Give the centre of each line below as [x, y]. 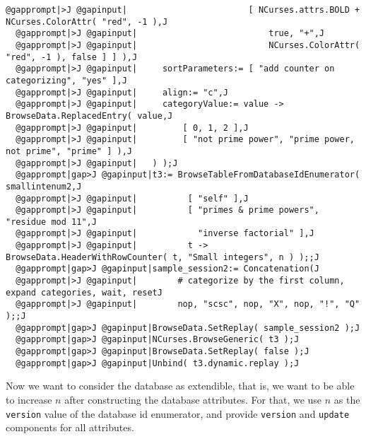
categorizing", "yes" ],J [66, 80]
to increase [29, 399]
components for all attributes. [70, 427]
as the [347, 399]
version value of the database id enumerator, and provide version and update [178, 413]
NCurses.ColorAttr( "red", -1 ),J [87, 22]
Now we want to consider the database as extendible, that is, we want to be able [180, 386]
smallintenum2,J [44, 186]
